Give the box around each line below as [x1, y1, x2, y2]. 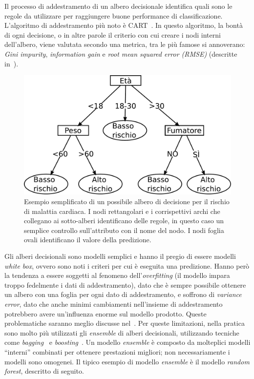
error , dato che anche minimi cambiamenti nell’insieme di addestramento [4, 298, 223, 309]
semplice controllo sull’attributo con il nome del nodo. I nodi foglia [24, 225, 224, 235]
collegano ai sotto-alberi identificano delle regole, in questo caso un [24, 215, 224, 226]
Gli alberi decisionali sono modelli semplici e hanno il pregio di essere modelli [4, 251, 236, 261]
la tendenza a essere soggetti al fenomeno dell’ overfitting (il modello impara [4, 270, 230, 280]
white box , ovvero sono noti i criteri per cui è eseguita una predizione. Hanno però [4, 260, 250, 271]
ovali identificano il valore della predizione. [24, 234, 151, 245]
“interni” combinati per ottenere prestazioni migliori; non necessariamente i [4, 346, 230, 357]
